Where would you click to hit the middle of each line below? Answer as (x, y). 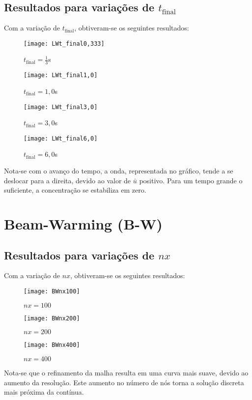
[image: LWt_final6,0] (61, 138)
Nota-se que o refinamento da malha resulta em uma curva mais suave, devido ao (126, 372)
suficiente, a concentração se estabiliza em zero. (75, 190)
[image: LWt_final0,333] (64, 43)
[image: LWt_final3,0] (61, 107)
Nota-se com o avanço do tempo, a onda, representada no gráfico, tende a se (119, 171)
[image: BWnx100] (52, 291)
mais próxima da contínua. (44, 392)
